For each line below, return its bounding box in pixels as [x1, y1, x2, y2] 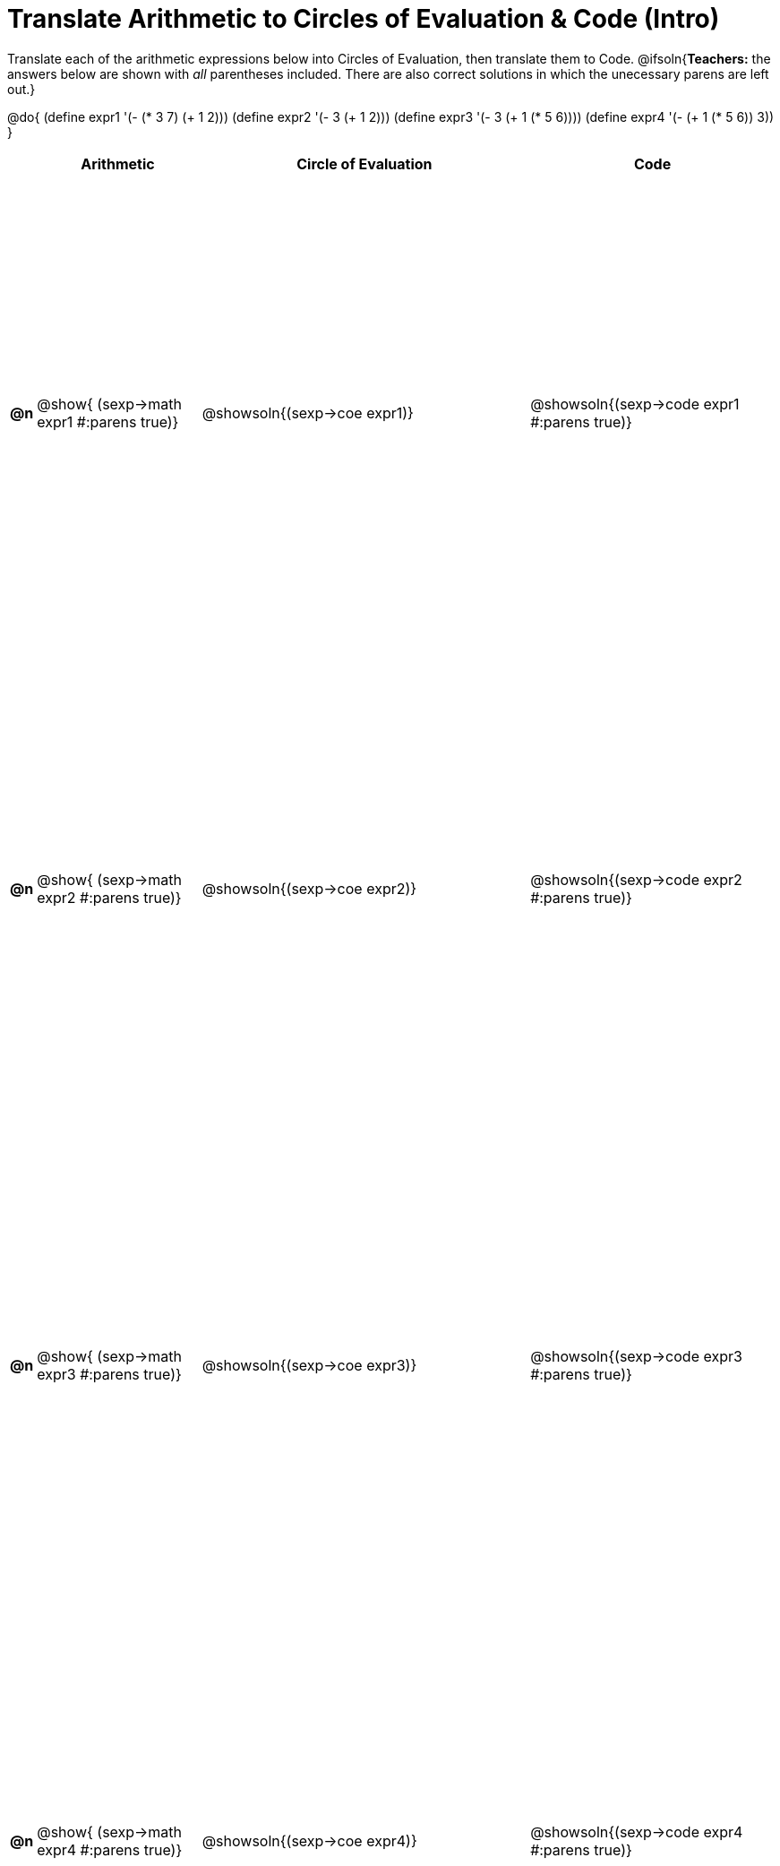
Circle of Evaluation [296, 154, 433, 173]
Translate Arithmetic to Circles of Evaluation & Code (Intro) [7, 4, 720, 34]
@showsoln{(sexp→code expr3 [530, 1346, 742, 1365]
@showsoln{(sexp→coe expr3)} [201, 1355, 417, 1374]
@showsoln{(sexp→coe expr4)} [201, 1832, 417, 1850]
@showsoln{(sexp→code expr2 [530, 871, 742, 889]
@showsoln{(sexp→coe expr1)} [201, 403, 414, 422]
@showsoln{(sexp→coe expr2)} [201, 880, 417, 898]
